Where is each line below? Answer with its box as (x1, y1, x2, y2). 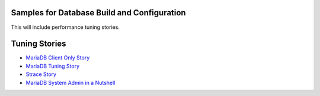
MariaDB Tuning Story (25, 62, 80, 69)
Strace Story (25, 71, 56, 78)
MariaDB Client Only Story (25, 54, 90, 61)
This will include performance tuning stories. (11, 24, 120, 31)
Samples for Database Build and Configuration (11, 8, 186, 18)
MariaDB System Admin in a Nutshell (25, 79, 116, 86)
